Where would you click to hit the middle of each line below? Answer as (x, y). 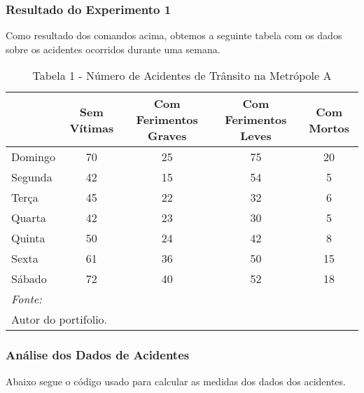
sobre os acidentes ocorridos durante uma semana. (113, 49)
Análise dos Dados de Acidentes (98, 355)
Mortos (329, 127)
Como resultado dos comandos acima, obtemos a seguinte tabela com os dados (174, 35)
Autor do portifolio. (59, 319)
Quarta (29, 218)
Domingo (33, 157)
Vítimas (92, 127)
